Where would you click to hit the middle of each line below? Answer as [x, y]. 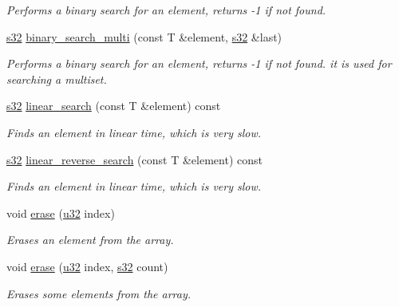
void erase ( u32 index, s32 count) [87, 266]
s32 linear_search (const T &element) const [114, 106]
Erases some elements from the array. [99, 293]
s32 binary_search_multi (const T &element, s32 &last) [144, 36]
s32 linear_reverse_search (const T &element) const [134, 159]
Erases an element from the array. [90, 240]
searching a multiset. [57, 79]
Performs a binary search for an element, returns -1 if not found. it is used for [199, 63]
